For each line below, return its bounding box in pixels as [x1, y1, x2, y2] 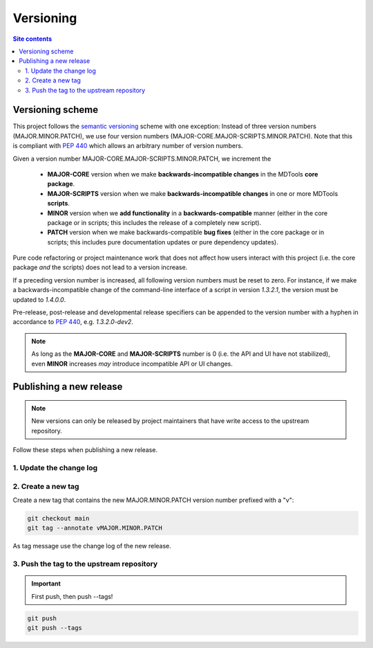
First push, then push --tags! [31, 592, 113, 600]
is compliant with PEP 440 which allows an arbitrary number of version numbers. [12, 142, 243, 150]
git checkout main [27, 514, 90, 522]
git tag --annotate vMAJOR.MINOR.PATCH [27, 524, 162, 532]
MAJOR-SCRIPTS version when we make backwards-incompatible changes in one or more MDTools [47, 189, 338, 197]
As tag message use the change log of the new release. [12, 542, 172, 550]
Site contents [12, 35, 52, 43]
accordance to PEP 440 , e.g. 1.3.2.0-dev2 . [12, 318, 134, 326]
